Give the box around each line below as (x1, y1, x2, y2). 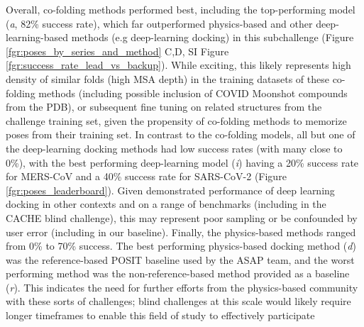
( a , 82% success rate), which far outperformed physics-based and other (6, 16, 313, 31)
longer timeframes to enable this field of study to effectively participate (6, 308, 315, 323)
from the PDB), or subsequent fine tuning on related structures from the (6, 99, 322, 114)
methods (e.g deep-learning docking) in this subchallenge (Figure (71, 30, 354, 45)
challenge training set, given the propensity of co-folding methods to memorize (6, 113, 347, 128)
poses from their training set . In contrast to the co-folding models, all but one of (6, 127, 355, 142)
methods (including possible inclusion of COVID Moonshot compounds (38, 85, 348, 100)
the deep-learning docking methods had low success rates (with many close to (6, 140, 343, 155)
